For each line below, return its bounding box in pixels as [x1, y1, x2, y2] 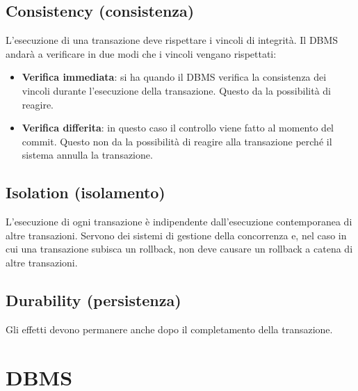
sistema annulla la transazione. [22, 147, 153, 162]
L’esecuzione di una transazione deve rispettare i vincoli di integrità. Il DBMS [6, 33, 339, 47]
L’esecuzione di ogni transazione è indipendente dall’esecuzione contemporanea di [6, 214, 352, 229]
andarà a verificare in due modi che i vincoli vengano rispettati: [6, 46, 277, 61]
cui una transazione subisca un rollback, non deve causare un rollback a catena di [6, 241, 353, 256]
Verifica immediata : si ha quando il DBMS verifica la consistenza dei [22, 70, 327, 84]
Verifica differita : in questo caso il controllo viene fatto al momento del [22, 120, 334, 135]
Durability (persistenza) [6, 289, 181, 310]
